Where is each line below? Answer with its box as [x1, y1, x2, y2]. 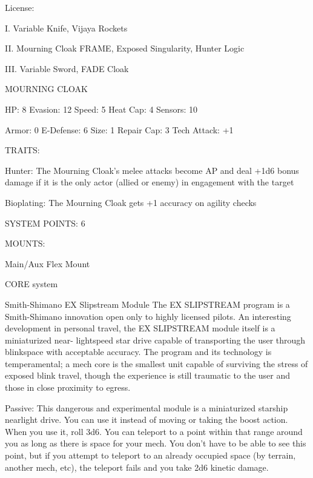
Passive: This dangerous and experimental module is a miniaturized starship [5, 401, 288, 414]
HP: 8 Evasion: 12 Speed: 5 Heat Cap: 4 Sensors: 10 [5, 102, 197, 115]
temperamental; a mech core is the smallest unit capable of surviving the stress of [5, 357, 308, 370]
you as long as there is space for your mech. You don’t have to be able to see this [5, 437, 306, 450]
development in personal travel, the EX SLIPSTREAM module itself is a [5, 322, 275, 334]
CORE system [5, 277, 58, 290]
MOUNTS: [5, 237, 45, 250]
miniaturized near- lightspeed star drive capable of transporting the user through [5, 333, 306, 346]
